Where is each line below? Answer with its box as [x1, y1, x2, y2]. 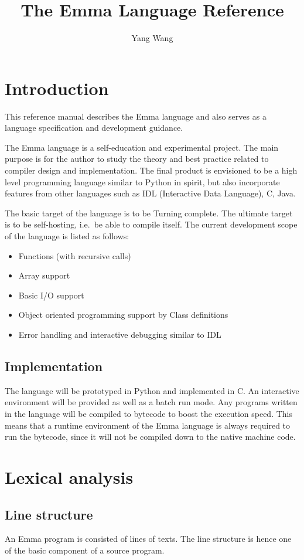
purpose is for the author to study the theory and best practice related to [5, 152, 269, 165]
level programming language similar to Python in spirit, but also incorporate [5, 175, 280, 188]
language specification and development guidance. [5, 121, 183, 134]
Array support [18, 269, 70, 281]
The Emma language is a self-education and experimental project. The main [5, 141, 279, 153]
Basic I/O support [18, 289, 84, 301]
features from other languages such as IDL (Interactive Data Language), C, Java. [5, 187, 296, 199]
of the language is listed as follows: [5, 230, 129, 242]
